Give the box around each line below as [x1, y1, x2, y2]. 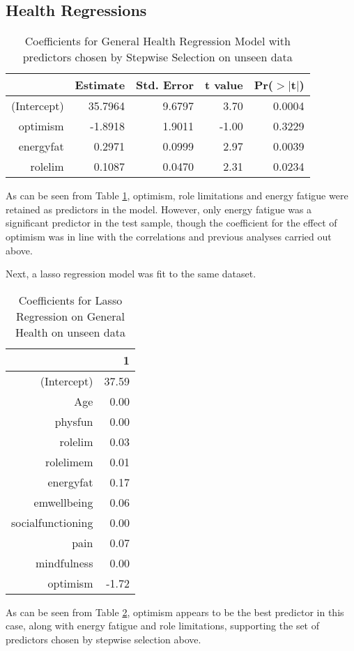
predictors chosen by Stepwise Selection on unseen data [22, 49, 293, 66]
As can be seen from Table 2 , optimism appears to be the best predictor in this [6, 604, 344, 619]
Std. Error [136, 77, 194, 93]
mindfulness [36, 554, 93, 571]
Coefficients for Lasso [18, 291, 123, 308]
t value [204, 77, 243, 93]
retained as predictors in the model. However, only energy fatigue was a [6, 201, 312, 216]
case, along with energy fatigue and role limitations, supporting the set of [6, 618, 320, 633]
